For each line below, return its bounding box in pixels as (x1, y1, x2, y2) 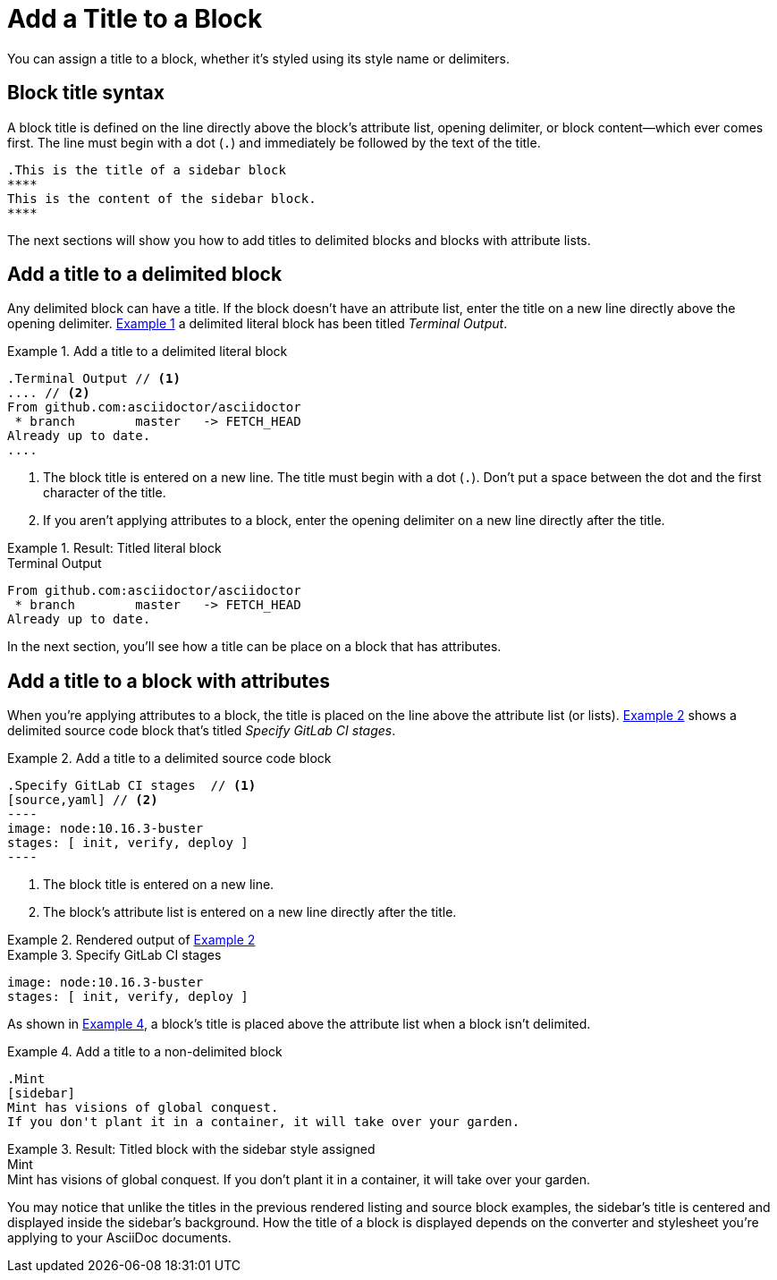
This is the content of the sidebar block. (7, 191, 317, 206)
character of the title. (43, 485, 166, 501)
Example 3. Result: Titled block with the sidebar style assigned (7, 1141, 376, 1157)
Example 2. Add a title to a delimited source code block (7, 750, 332, 767)
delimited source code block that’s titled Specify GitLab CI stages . (7, 723, 396, 739)
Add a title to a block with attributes (7, 669, 331, 692)
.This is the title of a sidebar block (7, 162, 286, 177)
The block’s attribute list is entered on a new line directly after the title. (43, 904, 457, 920)
